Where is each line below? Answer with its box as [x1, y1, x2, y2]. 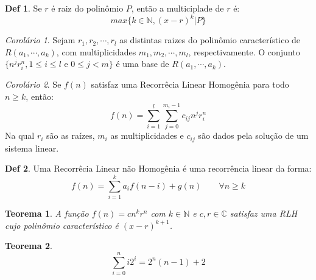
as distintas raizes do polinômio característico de [119, 33, 301, 46]
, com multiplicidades [56, 45, 136, 58]
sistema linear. [5, 141, 59, 154]
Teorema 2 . [5, 239, 52, 252]
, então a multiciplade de [131, 2, 224, 14]
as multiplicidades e [110, 129, 184, 142]
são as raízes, [46, 129, 95, 142]
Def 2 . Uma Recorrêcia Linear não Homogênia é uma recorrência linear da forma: [5, 162, 312, 175]
